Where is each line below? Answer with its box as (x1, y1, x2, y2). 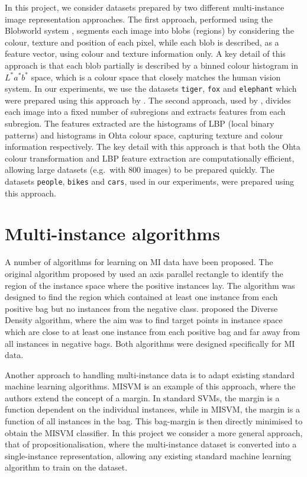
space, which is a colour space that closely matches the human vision (31, 70, 281, 83)
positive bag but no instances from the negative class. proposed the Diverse (5, 302, 278, 314)
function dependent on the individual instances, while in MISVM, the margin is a (5, 403, 300, 415)
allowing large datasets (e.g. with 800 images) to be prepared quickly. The (5, 163, 274, 176)
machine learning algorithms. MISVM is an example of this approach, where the (5, 380, 296, 392)
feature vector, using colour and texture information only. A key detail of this (5, 47, 286, 60)
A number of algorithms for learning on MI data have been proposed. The (5, 256, 273, 268)
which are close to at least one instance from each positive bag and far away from (5, 325, 300, 337)
